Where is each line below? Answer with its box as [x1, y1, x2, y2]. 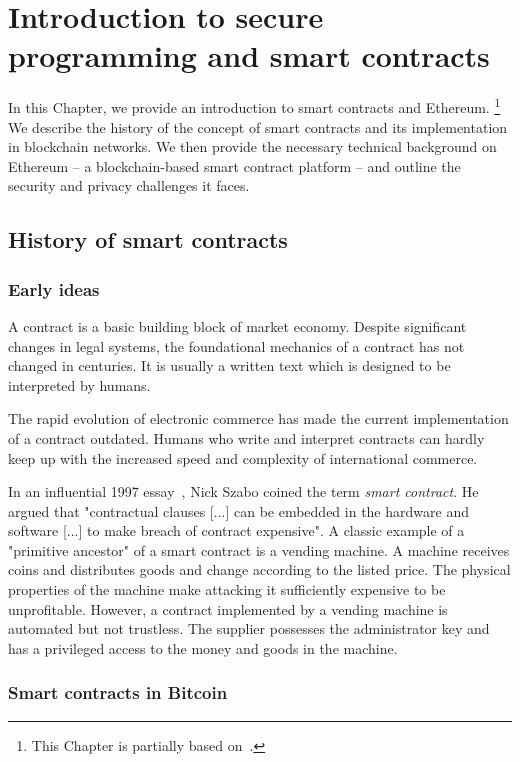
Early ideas [8, 276, 100, 301]
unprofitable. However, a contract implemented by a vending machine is [8, 598, 448, 619]
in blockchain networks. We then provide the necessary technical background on [8, 136, 497, 157]
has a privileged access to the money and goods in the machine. [8, 637, 398, 658]
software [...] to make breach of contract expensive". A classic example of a [8, 520, 465, 541]
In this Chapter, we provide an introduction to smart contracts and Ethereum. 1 [8, 94, 501, 117]
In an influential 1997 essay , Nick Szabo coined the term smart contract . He [8, 481, 479, 502]
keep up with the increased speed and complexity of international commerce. [8, 447, 478, 468]
